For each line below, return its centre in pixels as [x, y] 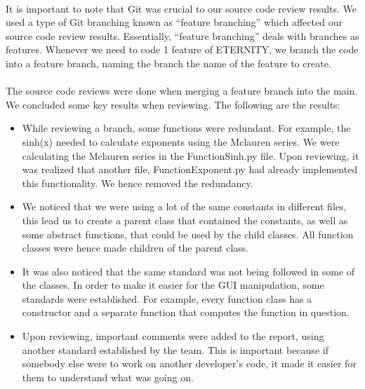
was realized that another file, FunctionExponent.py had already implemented [190, 169]
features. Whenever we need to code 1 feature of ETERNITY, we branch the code [182, 49]
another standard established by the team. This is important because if [175, 349]
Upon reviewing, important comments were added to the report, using [173, 336]
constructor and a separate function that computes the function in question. [186, 312]
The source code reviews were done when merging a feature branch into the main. [182, 91]
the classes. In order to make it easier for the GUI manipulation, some [173, 285]
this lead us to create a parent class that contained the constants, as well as [185, 220]
